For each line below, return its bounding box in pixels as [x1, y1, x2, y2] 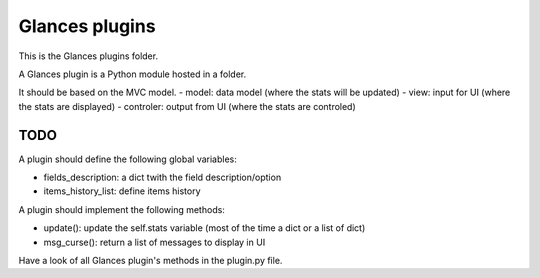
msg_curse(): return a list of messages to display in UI [43, 236, 266, 248]
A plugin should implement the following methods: [18, 203, 225, 215]
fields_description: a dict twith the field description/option [43, 171, 282, 184]
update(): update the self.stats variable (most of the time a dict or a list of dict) [43, 222, 366, 234]
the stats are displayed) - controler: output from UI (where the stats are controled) [18, 100, 357, 112]
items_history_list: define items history [43, 185, 201, 197]
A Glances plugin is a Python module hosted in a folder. [18, 68, 247, 80]
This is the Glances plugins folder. [18, 50, 159, 62]
